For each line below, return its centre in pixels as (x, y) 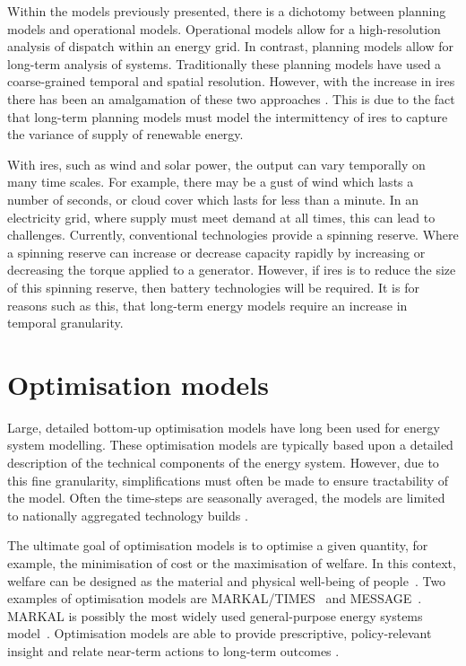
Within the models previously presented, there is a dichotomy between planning (227, 11)
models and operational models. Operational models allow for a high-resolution (224, 28)
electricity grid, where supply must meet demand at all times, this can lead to (221, 217)
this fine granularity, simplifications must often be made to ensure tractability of (228, 480)
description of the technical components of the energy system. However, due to (223, 462)
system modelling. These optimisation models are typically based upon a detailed (230, 445)
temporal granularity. (65, 323)
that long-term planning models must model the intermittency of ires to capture (228, 116)
